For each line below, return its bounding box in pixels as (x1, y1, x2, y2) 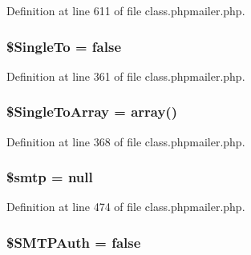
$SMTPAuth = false (6, 232, 141, 252)
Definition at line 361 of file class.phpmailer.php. (6, 67, 245, 84)
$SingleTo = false (6, 36, 122, 56)
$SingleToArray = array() (6, 102, 177, 122)
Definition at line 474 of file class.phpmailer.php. (6, 198, 245, 215)
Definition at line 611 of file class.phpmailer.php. (6, 2, 245, 18)
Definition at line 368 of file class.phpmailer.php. (6, 133, 245, 149)
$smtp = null (6, 167, 93, 187)
